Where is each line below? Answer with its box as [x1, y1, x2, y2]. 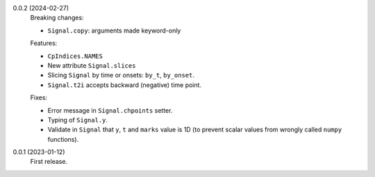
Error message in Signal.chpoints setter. [47, 106, 173, 114]
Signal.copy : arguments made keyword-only [47, 26, 181, 35]
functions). [47, 135, 79, 143]
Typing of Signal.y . [47, 115, 108, 124]
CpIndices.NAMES [47, 52, 103, 60]
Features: [30, 39, 58, 48]
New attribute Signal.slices [47, 61, 136, 69]
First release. [30, 158, 68, 166]
